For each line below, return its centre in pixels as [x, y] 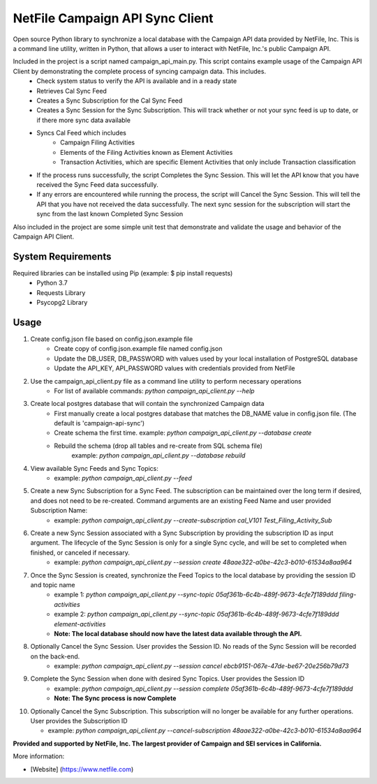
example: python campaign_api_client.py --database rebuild [158, 455]
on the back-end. [55, 656]
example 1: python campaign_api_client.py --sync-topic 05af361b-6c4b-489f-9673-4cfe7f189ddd [196, 595]
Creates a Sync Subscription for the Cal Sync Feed [110, 100]
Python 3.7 [52, 283]
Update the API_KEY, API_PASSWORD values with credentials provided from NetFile [175, 368]
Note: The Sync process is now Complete [115, 698]
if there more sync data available [83, 120]
